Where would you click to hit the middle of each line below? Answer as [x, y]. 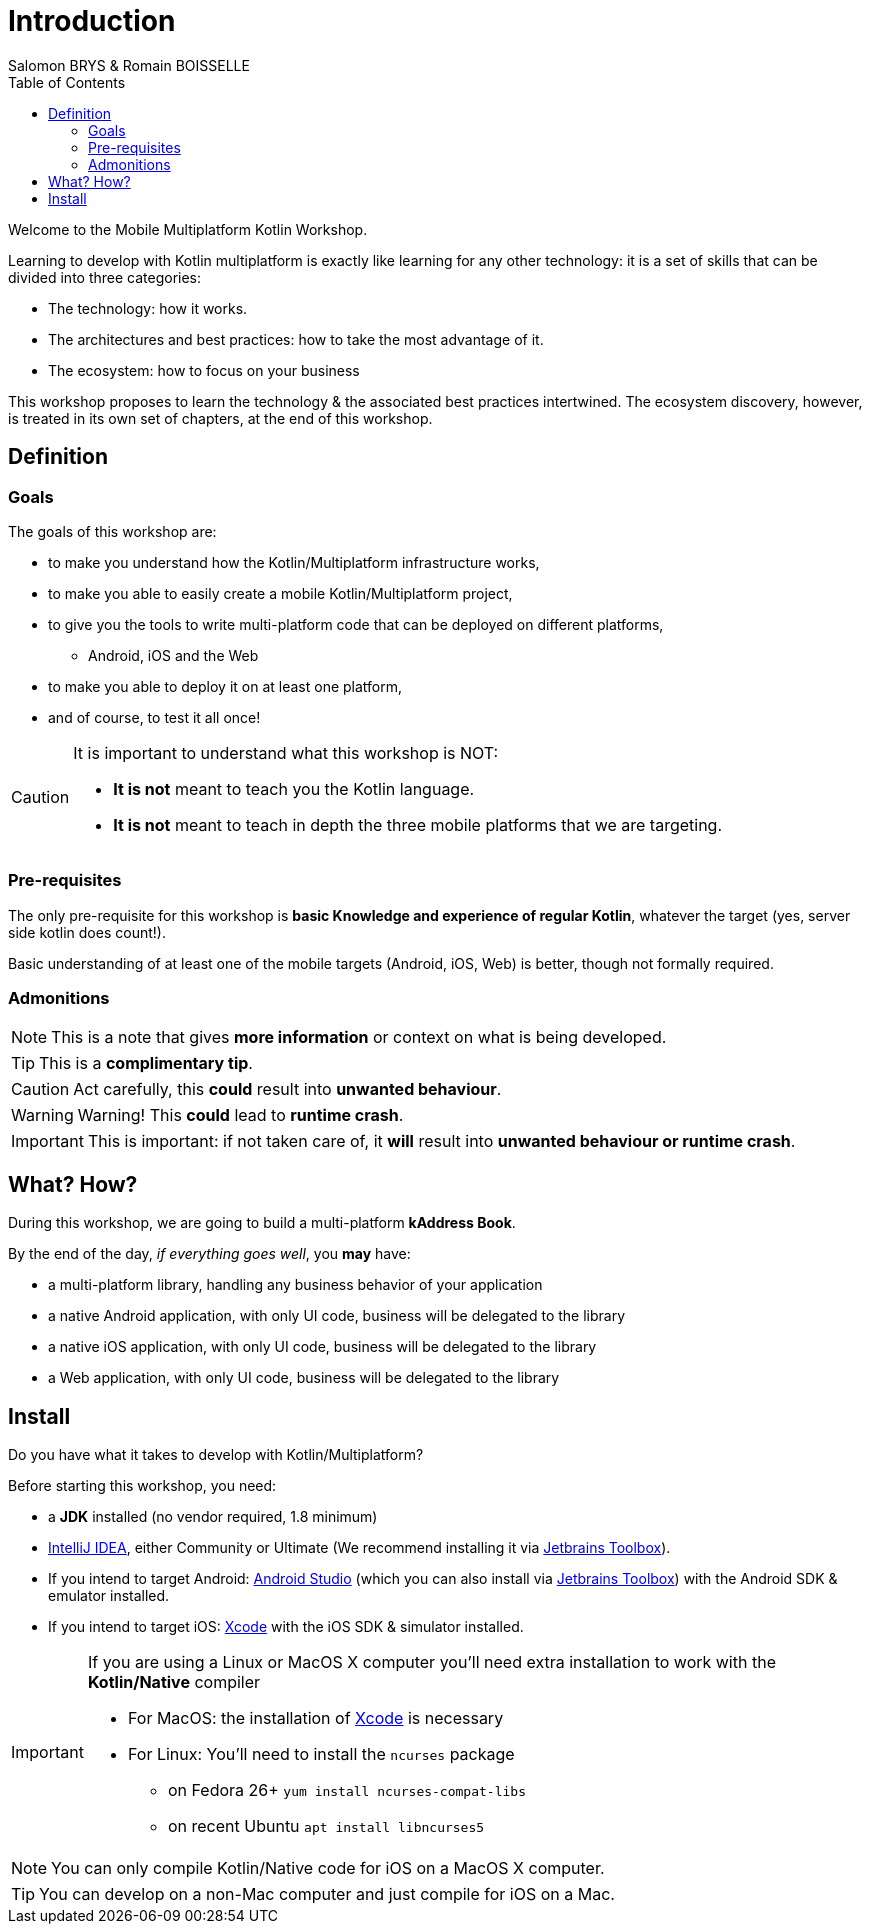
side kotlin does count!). [87, 932]
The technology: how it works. [148, 308]
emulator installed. [109, 1596]
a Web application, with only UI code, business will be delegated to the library [304, 1378]
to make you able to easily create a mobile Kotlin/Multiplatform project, [280, 593]
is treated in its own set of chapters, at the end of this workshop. [220, 418]
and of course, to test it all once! [154, 717]
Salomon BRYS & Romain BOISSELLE [129, 65]
